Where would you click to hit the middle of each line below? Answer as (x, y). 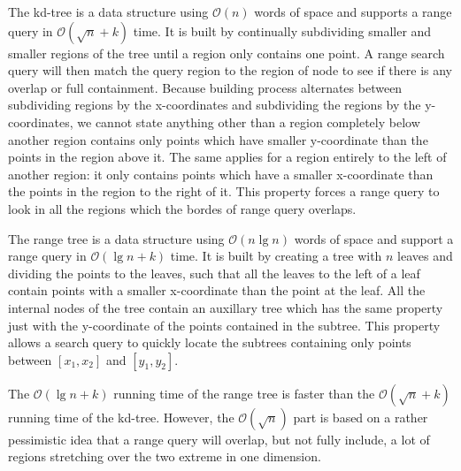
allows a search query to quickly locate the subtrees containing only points (210, 342)
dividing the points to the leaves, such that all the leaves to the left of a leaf (214, 273)
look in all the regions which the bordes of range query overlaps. (182, 208)
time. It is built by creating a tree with (276, 256)
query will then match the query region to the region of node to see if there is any (230, 70)
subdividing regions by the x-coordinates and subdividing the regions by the (215, 105)
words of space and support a (374, 238)
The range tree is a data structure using (116, 238)
